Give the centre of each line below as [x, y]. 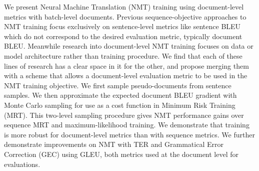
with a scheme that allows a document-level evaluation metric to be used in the [126, 75]
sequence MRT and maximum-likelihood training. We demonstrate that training [127, 125]
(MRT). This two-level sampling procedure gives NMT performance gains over [124, 115]
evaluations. [22, 164]
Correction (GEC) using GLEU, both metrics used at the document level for [121, 154]
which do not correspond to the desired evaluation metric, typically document [123, 36]
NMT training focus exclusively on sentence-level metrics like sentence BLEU [122, 26]
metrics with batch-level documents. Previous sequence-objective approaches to [125, 16]
